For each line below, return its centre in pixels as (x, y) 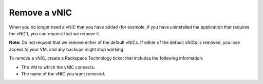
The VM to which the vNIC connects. (58, 67)
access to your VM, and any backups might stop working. (67, 49)
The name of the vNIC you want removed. (63, 74)
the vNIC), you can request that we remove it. (55, 33)
